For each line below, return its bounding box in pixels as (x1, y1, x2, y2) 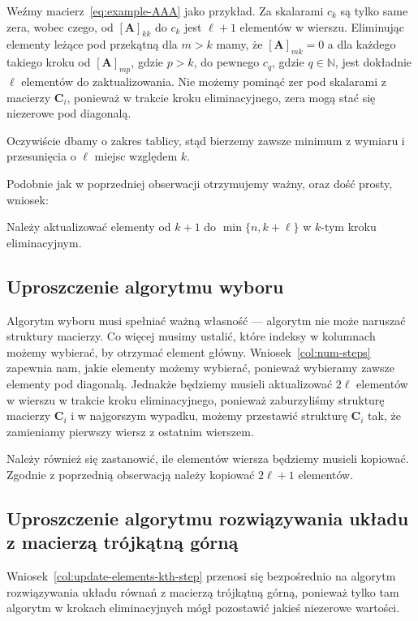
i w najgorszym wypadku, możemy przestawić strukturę (71, 407, 347, 424)
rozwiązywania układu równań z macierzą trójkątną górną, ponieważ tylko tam (6, 583, 399, 600)
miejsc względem (94, 148, 178, 165)
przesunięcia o (6, 148, 76, 165)
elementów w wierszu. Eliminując (239, 18, 405, 35)
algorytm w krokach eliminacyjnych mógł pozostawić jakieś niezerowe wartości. (6, 599, 400, 616)
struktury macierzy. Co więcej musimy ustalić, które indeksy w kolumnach (6, 328, 376, 345)
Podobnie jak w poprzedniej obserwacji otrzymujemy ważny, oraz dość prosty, (6, 174, 393, 191)
